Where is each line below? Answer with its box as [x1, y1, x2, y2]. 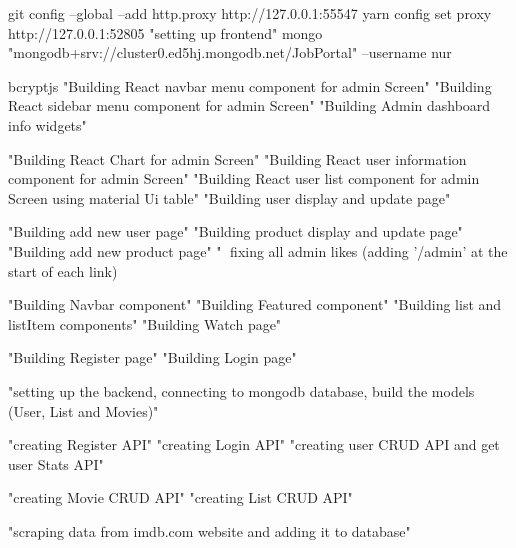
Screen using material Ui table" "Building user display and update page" [8, 187, 451, 208]
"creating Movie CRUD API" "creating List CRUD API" [8, 487, 353, 508]
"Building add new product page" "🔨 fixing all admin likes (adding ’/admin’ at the [8, 240, 508, 261]
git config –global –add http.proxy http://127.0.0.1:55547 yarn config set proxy [8, 3, 492, 23]
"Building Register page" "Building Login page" [8, 347, 297, 368]
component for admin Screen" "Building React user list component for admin [8, 168, 480, 189]
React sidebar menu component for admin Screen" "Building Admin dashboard [8, 95, 491, 116]
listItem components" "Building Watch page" [8, 313, 282, 334]
